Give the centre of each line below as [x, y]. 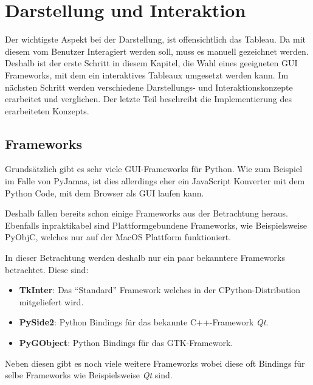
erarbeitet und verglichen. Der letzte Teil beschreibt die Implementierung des [148, 99]
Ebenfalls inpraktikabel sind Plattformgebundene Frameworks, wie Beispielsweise [156, 225]
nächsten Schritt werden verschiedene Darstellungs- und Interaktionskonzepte [149, 87]
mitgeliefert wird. [51, 301]
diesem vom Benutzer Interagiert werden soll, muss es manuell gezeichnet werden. [157, 51]
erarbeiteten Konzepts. [47, 110]
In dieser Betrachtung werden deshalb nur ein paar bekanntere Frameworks [145, 258]
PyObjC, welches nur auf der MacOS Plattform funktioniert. [118, 237]
